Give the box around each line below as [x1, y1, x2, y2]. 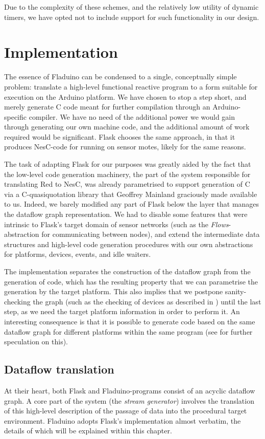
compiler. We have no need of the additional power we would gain [29, 111, 235, 122]
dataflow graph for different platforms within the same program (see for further [4, 326, 253, 337]
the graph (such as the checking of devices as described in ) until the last [33, 296, 261, 306]
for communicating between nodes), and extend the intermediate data [41, 229, 260, 239]
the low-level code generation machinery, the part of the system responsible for [4, 168, 251, 179]
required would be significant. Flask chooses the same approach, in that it [4, 131, 235, 142]
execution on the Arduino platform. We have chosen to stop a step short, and [4, 91, 247, 102]
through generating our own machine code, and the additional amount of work [4, 121, 250, 132]
